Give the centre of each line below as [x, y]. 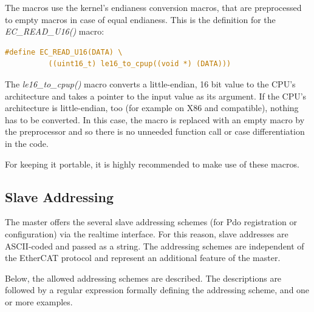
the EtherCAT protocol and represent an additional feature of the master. [143, 258]
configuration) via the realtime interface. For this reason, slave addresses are [147, 233]
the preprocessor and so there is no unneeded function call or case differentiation [155, 131]
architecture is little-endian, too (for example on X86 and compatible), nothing [152, 108]
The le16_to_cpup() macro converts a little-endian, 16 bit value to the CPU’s [150, 83]
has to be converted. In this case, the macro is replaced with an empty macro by [155, 119]
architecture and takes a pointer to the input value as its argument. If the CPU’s [156, 96]
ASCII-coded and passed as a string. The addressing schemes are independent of [155, 246]
